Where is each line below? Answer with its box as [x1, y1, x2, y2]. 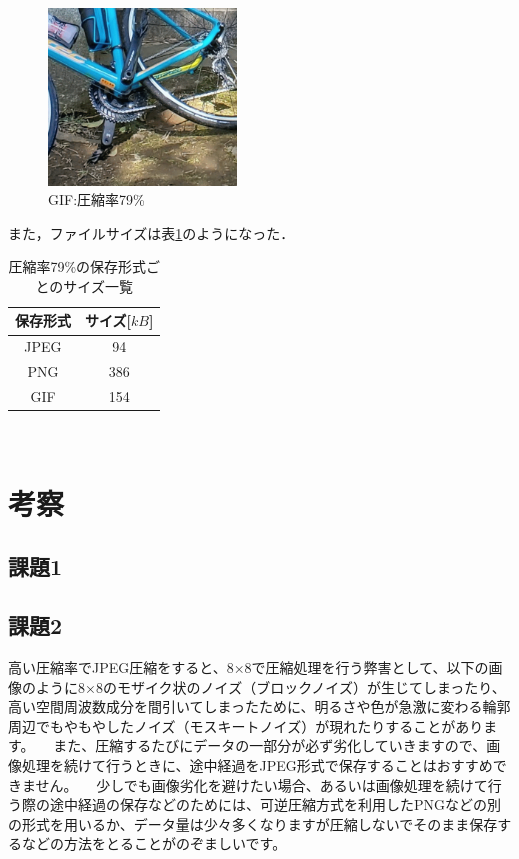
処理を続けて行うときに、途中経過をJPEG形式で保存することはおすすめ [21, 755, 493, 776]
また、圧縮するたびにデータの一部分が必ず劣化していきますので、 [53, 735, 487, 756]
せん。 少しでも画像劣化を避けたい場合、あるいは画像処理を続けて [35, 774, 488, 795]
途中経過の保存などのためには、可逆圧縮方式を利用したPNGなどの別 [49, 794, 502, 815]
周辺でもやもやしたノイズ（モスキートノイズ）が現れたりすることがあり [8, 715, 484, 736]
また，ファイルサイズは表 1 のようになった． [8, 222, 295, 243]
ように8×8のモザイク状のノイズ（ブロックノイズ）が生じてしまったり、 [35, 676, 506, 697]
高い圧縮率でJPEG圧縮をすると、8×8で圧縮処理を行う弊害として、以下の [8, 657, 489, 678]
